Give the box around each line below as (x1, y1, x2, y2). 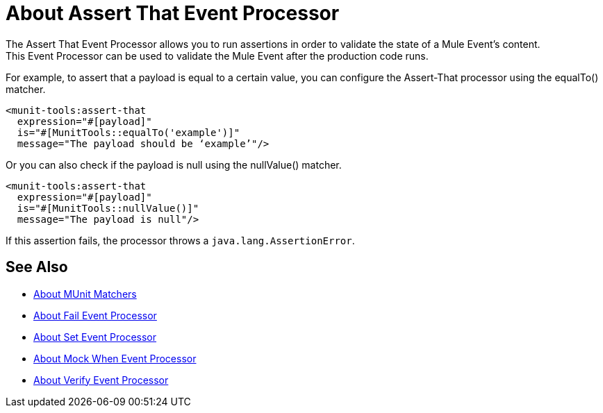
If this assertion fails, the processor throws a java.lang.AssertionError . (6, 234, 355, 246)
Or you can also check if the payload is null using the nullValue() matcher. (6, 158, 342, 171)
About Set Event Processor (33, 330, 157, 343)
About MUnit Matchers (33, 287, 137, 300)
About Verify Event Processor (33, 373, 169, 386)
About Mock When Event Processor (33, 352, 197, 364)
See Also (6, 258, 68, 276)
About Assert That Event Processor (6, 1, 340, 25)
